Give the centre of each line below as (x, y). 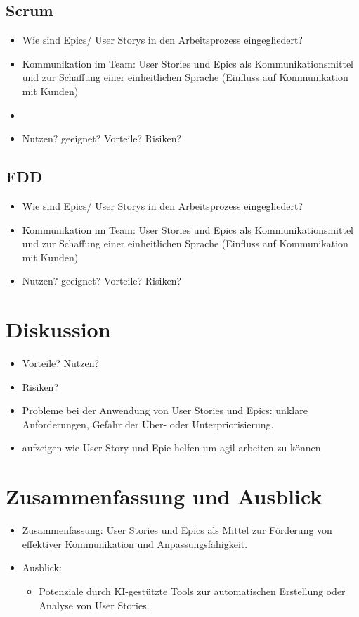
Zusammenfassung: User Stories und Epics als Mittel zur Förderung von (177, 530)
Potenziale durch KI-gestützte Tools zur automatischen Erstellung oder (192, 591)
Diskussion (58, 329)
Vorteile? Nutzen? (61, 363)
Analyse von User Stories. (94, 605)
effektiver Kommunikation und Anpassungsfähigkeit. (135, 543)
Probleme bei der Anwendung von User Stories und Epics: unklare (165, 410)
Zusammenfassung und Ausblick (164, 496)
